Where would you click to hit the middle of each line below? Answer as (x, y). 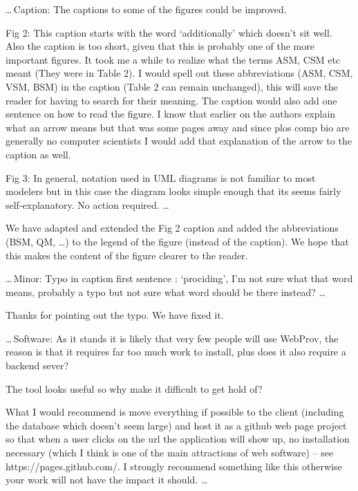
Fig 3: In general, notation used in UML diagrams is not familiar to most (161, 177)
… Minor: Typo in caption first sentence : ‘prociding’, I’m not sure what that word (179, 278)
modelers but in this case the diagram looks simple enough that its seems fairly (173, 191)
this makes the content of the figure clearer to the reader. (127, 255)
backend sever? (37, 365)
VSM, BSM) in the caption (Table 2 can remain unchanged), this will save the (172, 86)
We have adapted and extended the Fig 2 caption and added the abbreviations (172, 228)
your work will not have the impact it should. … (107, 480)
